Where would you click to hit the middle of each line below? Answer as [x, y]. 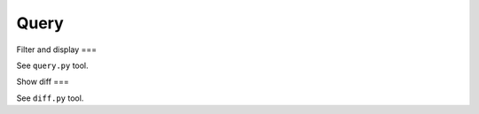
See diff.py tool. [50, 98]
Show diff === [43, 82]
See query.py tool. [52, 65]
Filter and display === [57, 49]
